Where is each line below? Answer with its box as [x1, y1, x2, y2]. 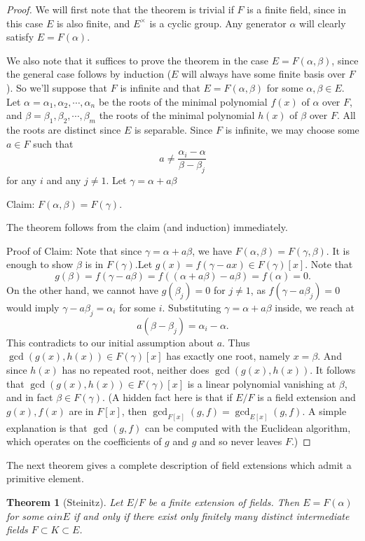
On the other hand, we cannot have [6, 282, 159, 297]
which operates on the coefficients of [6, 434, 162, 449]
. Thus [222, 335, 250, 349]
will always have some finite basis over [181, 66, 346, 81]
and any [46, 173, 81, 187]
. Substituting [162, 300, 221, 314]
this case [6, 15, 43, 30]
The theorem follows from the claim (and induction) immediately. [6, 220, 288, 234]
